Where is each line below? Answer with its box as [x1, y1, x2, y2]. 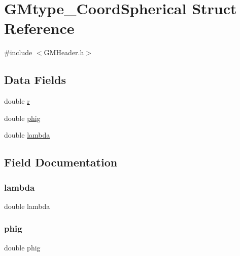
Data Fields [4, 72, 66, 88]
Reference [4, 18, 75, 38]
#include [4, 47, 32, 58]
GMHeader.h [44, 47, 84, 58]
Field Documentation [4, 154, 118, 170]
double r [4, 96, 30, 106]
